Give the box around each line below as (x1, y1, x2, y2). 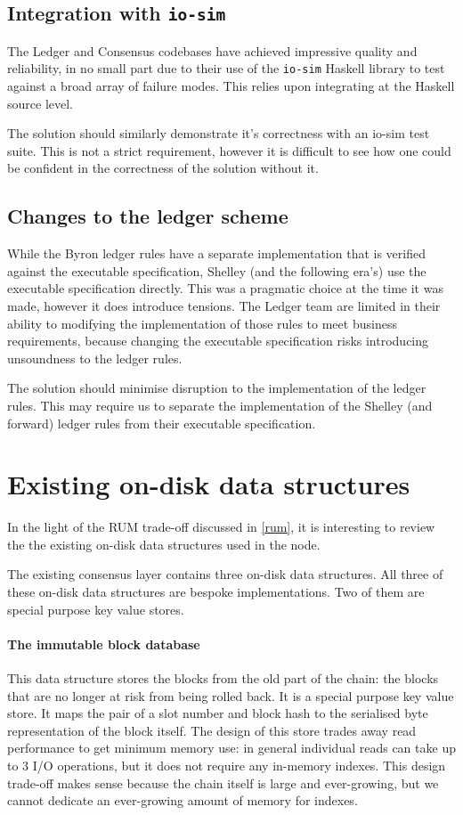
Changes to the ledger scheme (7, 202, 288, 230)
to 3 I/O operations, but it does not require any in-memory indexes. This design (7, 756, 446, 774)
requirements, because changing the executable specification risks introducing (7, 331, 429, 350)
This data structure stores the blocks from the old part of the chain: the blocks (7, 669, 439, 688)
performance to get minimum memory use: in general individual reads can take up (7, 738, 456, 757)
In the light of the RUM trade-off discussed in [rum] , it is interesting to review (7, 518, 435, 536)
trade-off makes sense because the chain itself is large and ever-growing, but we (7, 773, 439, 792)
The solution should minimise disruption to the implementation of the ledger (7, 379, 426, 397)
